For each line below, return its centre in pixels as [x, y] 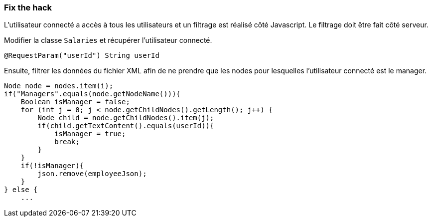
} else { [21, 190]
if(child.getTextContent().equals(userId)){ [126, 126]
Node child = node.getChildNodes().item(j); [126, 118]
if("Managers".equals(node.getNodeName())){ [92, 94]
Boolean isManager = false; [75, 102]
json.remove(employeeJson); [92, 174]
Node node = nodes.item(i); [59, 86]
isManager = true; [90, 134]
